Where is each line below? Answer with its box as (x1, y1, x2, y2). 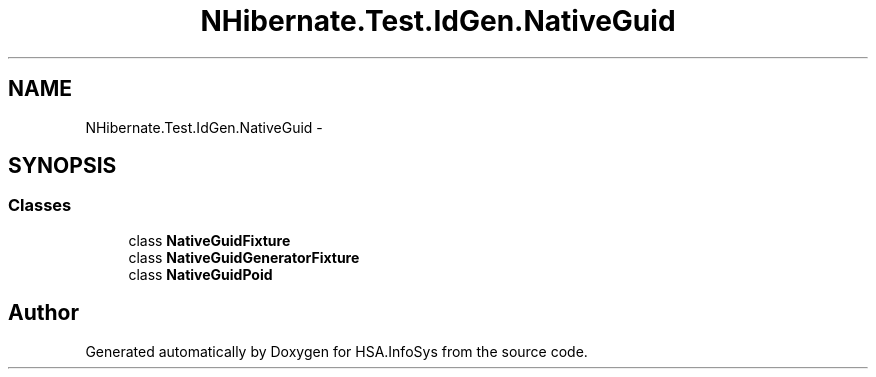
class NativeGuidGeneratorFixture (128, 248, 360, 266)
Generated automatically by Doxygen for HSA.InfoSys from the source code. (85, 342, 588, 360)
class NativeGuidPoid (128, 265, 273, 283)
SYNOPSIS (8, 153, 117, 179)
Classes (8, 195, 72, 216)
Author (8, 300, 79, 326)
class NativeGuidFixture (128, 231, 291, 249)
